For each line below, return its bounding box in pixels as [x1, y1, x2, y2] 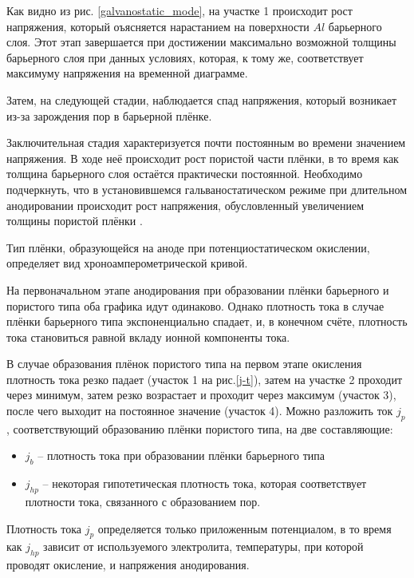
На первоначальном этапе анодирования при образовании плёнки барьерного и [6, 281, 389, 298]
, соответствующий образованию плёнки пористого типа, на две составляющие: [6, 420, 393, 437]
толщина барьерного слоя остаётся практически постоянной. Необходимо [6, 165, 363, 182]
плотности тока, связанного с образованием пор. [25, 493, 261, 510]
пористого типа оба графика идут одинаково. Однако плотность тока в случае [6, 297, 384, 314]
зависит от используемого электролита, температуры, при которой [43, 538, 364, 555]
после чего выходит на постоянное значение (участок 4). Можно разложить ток [6, 402, 393, 419]
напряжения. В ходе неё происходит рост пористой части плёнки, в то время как [6, 149, 399, 166]
